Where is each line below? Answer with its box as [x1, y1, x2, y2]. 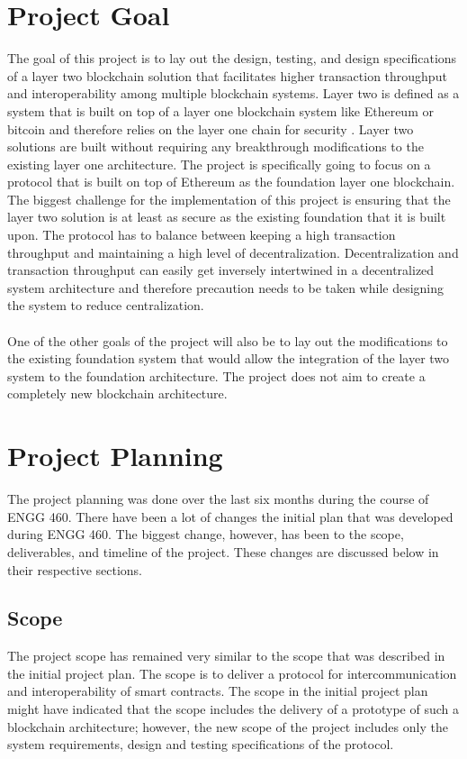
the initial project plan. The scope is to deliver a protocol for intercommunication [7, 663, 457, 682]
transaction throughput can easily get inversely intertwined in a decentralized [7, 261, 435, 279]
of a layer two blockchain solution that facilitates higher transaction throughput [7, 66, 447, 85]
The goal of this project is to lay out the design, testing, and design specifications [7, 49, 457, 68]
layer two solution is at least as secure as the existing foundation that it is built [7, 207, 446, 226]
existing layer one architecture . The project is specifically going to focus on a [7, 154, 431, 173]
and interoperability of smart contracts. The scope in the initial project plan [7, 681, 428, 700]
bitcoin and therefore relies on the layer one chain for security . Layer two [7, 119, 414, 138]
